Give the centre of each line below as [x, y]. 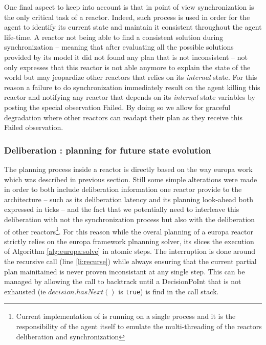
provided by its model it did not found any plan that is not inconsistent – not [126, 57]
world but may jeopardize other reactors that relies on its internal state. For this [131, 77]
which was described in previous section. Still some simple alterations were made [131, 179]
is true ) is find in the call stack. [169, 291]
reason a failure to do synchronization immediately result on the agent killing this [132, 87]
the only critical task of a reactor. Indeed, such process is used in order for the [127, 17]
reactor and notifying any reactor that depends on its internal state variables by [130, 97]
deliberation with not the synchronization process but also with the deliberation [130, 219]
